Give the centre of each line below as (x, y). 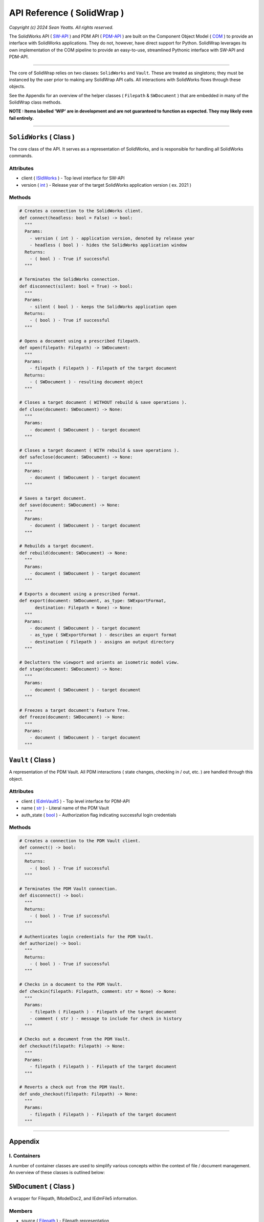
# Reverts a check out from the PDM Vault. (72, 1087)
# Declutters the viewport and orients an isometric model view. (99, 662)
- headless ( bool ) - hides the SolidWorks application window (108, 245)
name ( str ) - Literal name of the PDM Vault (65, 808)
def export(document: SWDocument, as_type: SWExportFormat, (93, 601)
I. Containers (25, 1156)
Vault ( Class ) (32, 760)
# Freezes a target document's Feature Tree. (75, 710)
